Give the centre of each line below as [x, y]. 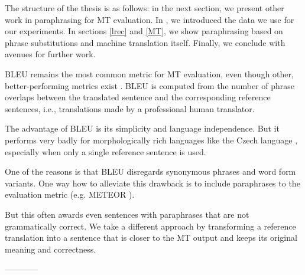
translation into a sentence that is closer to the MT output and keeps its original [151, 238]
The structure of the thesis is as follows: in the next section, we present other [145, 8]
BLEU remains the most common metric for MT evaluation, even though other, [149, 73]
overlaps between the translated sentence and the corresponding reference [138, 97]
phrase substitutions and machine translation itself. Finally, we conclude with [145, 42]
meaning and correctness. [51, 249]
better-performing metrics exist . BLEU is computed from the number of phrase [150, 85]
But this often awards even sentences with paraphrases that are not [127, 214]
